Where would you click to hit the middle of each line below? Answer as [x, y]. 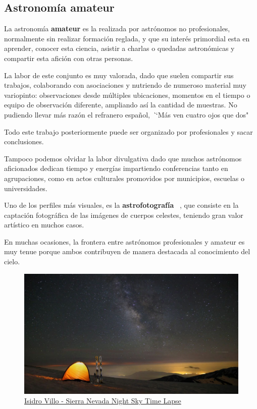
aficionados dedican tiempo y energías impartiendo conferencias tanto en [116, 168]
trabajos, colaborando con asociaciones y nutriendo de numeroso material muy [125, 85]
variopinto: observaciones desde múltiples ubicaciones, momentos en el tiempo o [127, 95]
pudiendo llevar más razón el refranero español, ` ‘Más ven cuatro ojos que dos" [126, 114]
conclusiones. [24, 141]
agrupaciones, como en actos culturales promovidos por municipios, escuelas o [124, 178]
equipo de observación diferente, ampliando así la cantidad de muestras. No [121, 105]
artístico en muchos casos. [44, 225]
